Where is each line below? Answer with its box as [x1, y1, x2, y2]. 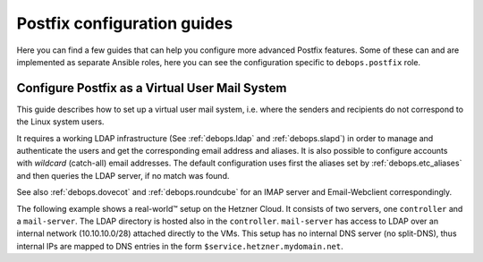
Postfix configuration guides [16, 13, 233, 33]
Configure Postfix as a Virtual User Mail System [16, 80, 287, 96]
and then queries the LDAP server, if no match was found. [16, 170, 230, 181]
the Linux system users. [16, 116, 105, 127]
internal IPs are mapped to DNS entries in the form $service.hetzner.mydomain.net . [16, 241, 343, 251]
